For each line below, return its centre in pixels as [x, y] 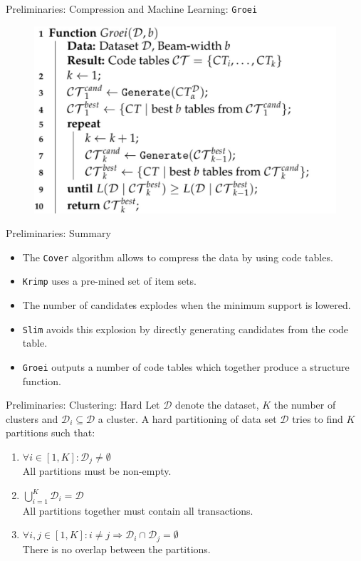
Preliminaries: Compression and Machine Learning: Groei [132, 9]
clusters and [32, 418]
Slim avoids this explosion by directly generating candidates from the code [185, 329]
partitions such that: [51, 432]
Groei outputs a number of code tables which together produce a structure [186, 366]
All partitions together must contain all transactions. [138, 510]
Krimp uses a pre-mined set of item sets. [110, 281]
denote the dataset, [217, 405]
